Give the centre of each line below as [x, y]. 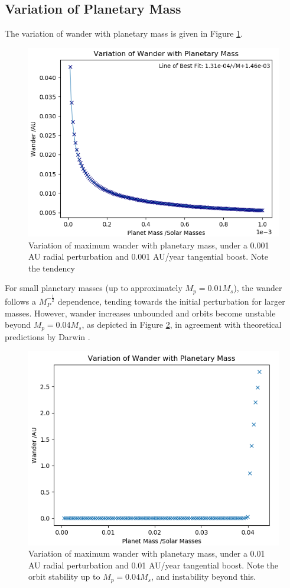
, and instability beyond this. [204, 576]
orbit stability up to [64, 576]
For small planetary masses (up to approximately [94, 288]
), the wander [258, 288]
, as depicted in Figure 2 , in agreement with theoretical [182, 324]
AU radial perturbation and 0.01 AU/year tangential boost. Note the [153, 565]
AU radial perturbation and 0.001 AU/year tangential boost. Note [148, 256]
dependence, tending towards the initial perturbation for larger [171, 301]
